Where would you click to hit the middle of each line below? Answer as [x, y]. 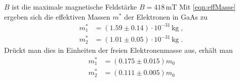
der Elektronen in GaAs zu [166, 16]
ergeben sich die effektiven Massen [57, 16]
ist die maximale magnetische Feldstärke [74, 7]
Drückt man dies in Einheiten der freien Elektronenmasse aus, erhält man [118, 50]
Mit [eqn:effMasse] [208, 7]
